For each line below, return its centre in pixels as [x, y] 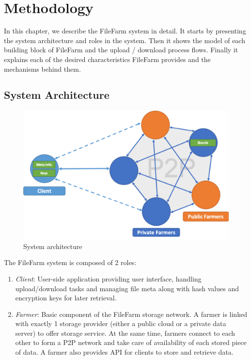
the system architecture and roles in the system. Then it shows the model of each [125, 40]
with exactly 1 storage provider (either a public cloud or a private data [121, 323]
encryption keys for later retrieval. [66, 298]
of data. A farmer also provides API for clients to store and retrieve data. [124, 352]
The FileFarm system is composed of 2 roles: [70, 262]
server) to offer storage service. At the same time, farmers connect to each [125, 333]
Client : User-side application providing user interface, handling [108, 278]
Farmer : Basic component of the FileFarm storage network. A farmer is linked [131, 314]
